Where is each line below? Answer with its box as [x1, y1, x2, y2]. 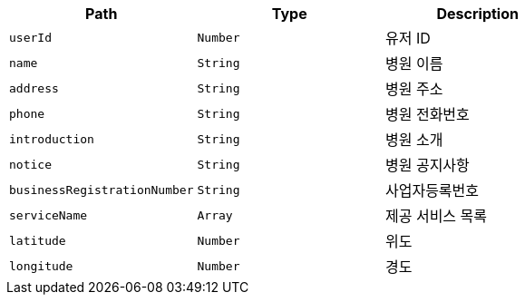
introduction [9, 132, 94, 146]
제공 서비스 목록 [384, 207, 488, 225]
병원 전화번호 [384, 105, 470, 123]
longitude [9, 258, 73, 273]
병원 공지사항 [384, 156, 470, 174]
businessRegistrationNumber [9, 182, 194, 197]
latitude [9, 233, 66, 248]
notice [9, 157, 52, 171]
